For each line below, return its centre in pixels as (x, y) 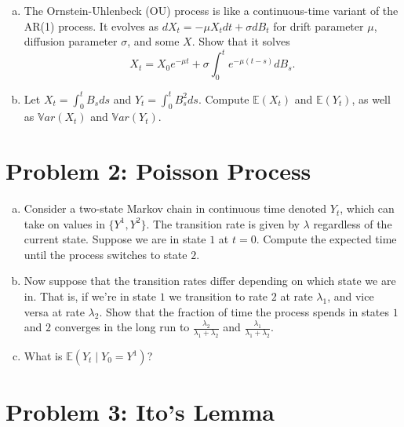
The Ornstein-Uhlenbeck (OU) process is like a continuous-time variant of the (211, 10)
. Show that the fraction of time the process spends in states (244, 311)
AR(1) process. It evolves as (91, 26)
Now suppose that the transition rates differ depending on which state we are (210, 281)
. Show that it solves (241, 41)
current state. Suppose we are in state (115, 239)
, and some (153, 41)
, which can (367, 208)
